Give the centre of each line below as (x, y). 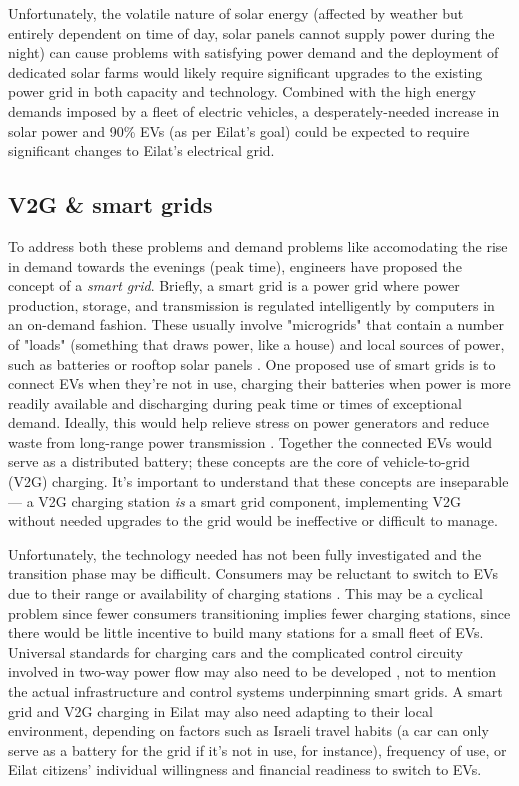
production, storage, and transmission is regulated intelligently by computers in (251, 304)
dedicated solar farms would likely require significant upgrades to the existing (245, 71)
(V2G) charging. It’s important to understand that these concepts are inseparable (258, 481)
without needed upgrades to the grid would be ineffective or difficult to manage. (253, 520)
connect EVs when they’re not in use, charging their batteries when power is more (259, 383)
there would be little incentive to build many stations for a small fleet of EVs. (246, 632)
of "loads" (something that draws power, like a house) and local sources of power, (256, 343)
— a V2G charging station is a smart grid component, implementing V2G (235, 500)
